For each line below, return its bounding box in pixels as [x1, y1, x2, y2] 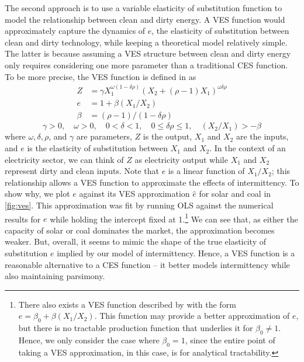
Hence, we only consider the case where [18, 334, 160, 346]
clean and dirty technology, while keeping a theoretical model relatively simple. [5, 36, 288, 48]
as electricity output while [134, 153, 228, 165]
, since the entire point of [185, 334, 275, 346]
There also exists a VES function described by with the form [18, 298, 236, 310]
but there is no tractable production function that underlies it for [18, 322, 253, 334]
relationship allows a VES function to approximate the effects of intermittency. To [5, 176, 299, 188]
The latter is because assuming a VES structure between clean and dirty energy [5, 47, 291, 60]
